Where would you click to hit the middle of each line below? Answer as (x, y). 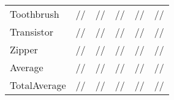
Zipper (24, 49)
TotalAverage (38, 85)
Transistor (32, 32)
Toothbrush (35, 14)
